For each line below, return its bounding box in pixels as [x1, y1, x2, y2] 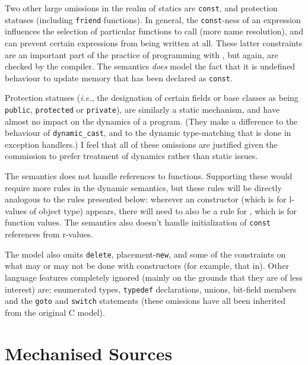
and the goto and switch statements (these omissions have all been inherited [5, 294, 286, 307]
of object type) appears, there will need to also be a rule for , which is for [29, 204, 297, 217]
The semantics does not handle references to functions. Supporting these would [5, 170, 293, 182]
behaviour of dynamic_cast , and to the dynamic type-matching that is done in [5, 126, 291, 139]
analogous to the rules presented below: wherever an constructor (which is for [5, 193, 287, 205]
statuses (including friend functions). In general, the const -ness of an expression [5, 13, 301, 26]
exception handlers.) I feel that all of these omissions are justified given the [5, 138, 278, 150]
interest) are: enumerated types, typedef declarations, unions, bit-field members [5, 283, 297, 295]
